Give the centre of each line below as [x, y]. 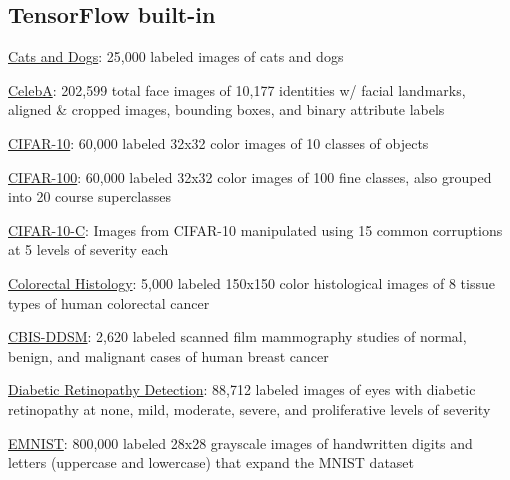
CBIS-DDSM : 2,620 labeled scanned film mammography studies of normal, [237, 336]
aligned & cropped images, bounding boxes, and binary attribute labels [226, 109]
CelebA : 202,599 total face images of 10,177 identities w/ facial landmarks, [237, 89]
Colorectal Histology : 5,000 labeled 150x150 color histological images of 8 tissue [251, 282]
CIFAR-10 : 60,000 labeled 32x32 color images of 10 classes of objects [218, 142]
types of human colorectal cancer [109, 302]
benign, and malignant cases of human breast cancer [168, 355]
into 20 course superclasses [89, 196]
